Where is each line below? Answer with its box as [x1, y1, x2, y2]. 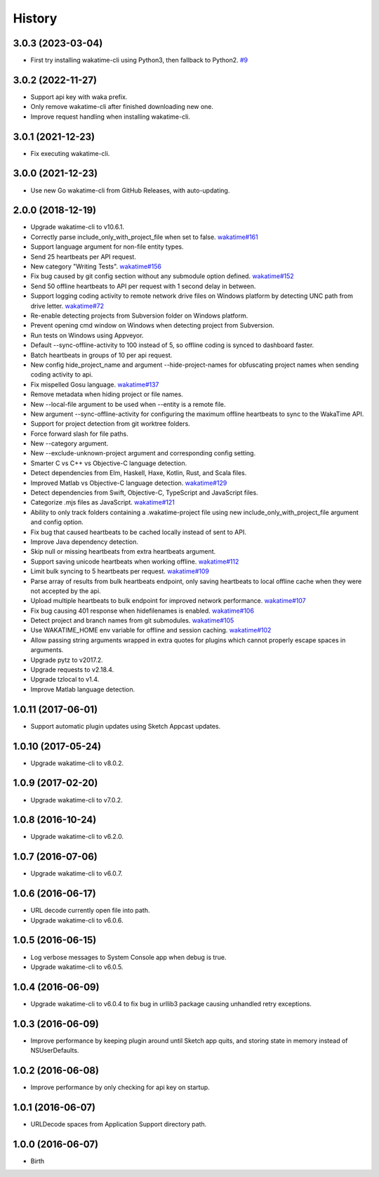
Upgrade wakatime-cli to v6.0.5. [30, 963, 124, 971]
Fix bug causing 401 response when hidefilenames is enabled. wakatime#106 [30, 606, 254, 615]
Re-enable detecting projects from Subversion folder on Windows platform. [30, 311, 248, 320]
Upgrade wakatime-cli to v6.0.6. [30, 916, 124, 924]
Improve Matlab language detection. [30, 685, 135, 694]
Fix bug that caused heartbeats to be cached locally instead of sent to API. [30, 528, 247, 536]
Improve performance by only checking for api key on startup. [30, 1083, 210, 1092]
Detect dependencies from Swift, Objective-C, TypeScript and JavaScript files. [30, 488, 259, 497]
